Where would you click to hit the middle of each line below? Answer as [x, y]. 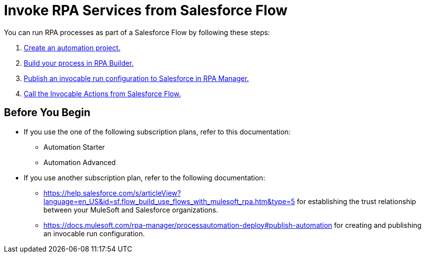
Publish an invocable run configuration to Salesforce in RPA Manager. [136, 78]
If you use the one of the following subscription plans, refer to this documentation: [157, 131]
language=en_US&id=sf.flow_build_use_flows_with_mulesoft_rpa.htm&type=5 [169, 201]
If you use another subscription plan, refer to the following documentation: [145, 177]
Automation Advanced [80, 162]
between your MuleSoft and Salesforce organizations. [131, 210]
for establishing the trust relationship [356, 201]
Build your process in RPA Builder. [79, 63]
